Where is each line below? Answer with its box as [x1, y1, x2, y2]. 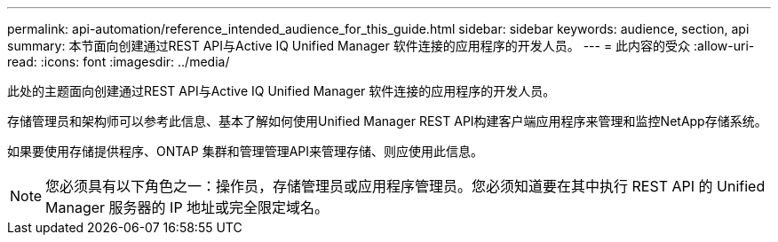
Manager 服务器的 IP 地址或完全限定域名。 [45, 199, 329, 216]
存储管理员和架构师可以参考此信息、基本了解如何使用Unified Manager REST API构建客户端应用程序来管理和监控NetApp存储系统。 [7, 113, 767, 129]
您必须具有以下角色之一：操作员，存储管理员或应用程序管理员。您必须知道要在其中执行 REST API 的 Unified [45, 177, 766, 195]
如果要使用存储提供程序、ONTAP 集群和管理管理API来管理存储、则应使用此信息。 [7, 144, 483, 159]
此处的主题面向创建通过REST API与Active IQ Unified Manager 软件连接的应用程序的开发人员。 [7, 83, 556, 98]
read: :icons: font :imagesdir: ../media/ [7, 54, 230, 69]
